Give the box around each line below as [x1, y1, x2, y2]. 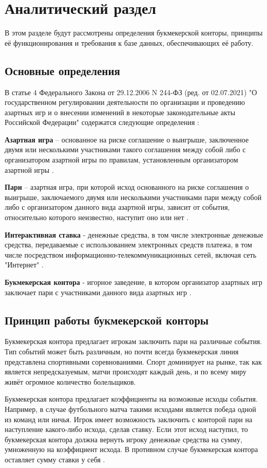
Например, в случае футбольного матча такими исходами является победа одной [5, 403, 256, 414]
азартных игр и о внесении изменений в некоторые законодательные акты [5, 106, 236, 117]
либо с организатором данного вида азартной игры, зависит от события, [5, 202, 230, 212]
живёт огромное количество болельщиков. [5, 376, 136, 387]
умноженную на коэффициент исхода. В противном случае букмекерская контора [5, 444, 258, 455]
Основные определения [5, 62, 120, 78]
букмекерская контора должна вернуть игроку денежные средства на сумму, [5, 434, 242, 444]
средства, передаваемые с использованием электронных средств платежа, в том [5, 239, 252, 250]
